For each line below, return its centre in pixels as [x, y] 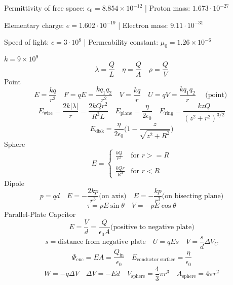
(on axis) [113, 196]
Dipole [14, 183]
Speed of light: [27, 42]
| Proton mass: [168, 8]
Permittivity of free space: [45, 8]
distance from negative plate [102, 242]
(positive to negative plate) [152, 227]
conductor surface [156, 260]
